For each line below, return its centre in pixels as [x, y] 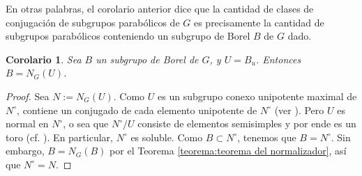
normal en [27, 123]
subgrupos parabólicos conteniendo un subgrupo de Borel [128, 36]
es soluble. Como [167, 137]
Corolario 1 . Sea [44, 59]
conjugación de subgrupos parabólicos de [93, 22]
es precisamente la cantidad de [259, 22]
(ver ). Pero [299, 110]
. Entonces [278, 59]
